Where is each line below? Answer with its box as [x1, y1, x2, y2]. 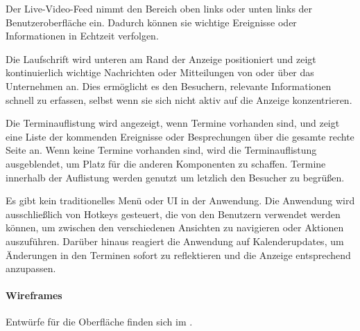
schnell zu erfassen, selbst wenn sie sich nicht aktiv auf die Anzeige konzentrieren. [6, 92, 352, 107]
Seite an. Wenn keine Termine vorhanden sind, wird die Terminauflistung [6, 143, 317, 157]
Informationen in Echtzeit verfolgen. [6, 28, 159, 43]
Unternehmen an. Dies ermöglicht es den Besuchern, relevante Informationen [6, 78, 332, 93]
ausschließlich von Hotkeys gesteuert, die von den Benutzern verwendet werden [6, 206, 341, 221]
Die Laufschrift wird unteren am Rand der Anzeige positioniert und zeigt [6, 51, 316, 66]
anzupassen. [6, 261, 56, 276]
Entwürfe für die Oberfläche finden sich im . [6, 314, 193, 329]
